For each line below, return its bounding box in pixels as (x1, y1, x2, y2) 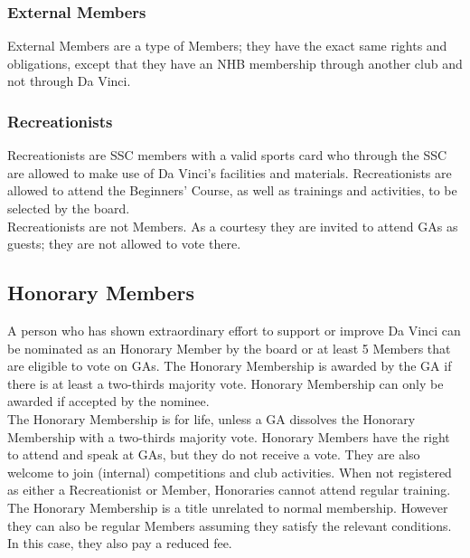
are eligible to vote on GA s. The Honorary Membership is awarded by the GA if (7, 356, 452, 375)
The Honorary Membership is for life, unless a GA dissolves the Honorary (7, 409, 416, 428)
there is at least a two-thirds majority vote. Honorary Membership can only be (7, 374, 444, 392)
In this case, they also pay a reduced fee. (7, 534, 232, 553)
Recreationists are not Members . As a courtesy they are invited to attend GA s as (7, 216, 458, 235)
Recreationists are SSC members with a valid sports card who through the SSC (7, 146, 447, 165)
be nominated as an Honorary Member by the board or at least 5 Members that (7, 338, 451, 357)
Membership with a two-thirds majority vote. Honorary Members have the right (7, 427, 450, 446)
